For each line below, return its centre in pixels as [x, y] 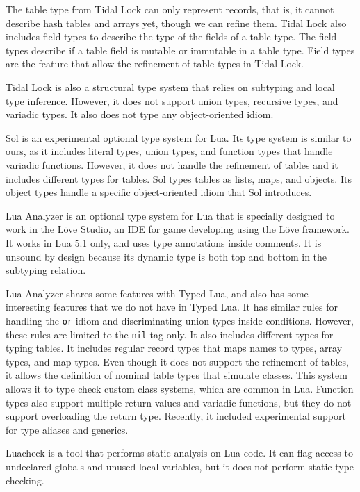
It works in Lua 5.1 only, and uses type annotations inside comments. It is [164, 242]
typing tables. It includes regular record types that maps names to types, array [174, 348]
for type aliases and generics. [67, 429]
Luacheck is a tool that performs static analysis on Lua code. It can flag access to [179, 453]
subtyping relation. [46, 270]
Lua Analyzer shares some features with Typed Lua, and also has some [157, 293]
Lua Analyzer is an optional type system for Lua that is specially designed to [170, 215]
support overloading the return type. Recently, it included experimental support [176, 416]
